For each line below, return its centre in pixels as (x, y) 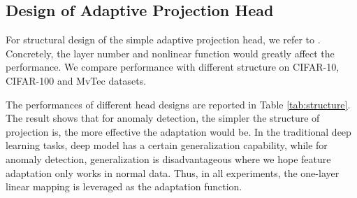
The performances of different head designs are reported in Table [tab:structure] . (178, 104)
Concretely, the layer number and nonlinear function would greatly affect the (170, 53)
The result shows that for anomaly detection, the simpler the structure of (163, 118)
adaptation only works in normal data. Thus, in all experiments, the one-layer (173, 172)
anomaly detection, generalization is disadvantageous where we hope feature (168, 158)
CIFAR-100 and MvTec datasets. (76, 80)
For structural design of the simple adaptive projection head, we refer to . (163, 40)
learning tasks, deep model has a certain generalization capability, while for (167, 145)
